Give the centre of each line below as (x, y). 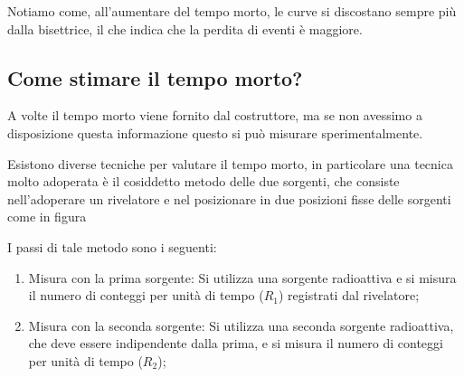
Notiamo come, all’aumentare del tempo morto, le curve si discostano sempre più (232, 11)
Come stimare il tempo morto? (155, 77)
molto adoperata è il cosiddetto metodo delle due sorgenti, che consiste (204, 181)
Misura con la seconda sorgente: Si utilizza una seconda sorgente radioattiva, (241, 325)
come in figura (47, 217)
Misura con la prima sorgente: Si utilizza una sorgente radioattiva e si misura (242, 277)
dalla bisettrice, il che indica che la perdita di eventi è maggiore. (185, 28)
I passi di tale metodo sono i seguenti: (112, 246)
